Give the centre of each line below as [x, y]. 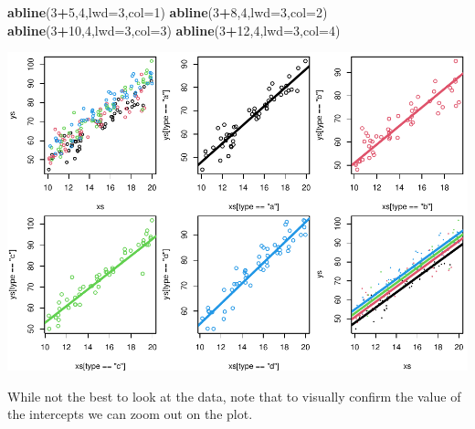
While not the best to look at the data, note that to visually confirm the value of [234, 396]
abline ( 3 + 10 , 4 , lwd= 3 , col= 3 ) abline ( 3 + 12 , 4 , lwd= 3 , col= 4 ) [174, 30]
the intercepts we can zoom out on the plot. [130, 414]
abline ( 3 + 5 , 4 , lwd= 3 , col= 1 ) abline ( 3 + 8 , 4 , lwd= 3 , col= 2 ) [168, 12]
